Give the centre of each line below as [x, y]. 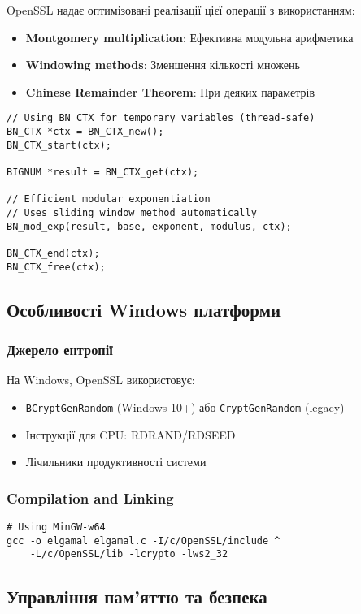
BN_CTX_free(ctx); [56, 267]
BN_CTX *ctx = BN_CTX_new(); [85, 132]
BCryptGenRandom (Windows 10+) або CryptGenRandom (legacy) [185, 406]
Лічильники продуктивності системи [116, 462]
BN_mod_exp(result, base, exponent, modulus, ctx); [149, 226]
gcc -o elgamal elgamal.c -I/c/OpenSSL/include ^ [144, 540]
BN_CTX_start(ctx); [59, 145]
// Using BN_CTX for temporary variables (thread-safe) [161, 118]
